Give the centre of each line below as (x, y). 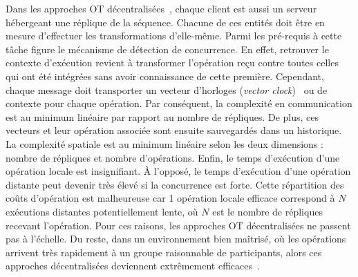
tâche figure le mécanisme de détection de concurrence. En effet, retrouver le (167, 49)
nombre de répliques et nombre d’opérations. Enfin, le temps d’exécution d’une (173, 157)
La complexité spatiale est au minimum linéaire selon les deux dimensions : (164, 143)
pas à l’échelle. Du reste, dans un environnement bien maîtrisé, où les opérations (176, 239)
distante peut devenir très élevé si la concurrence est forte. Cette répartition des (175, 184)
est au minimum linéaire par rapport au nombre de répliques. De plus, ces (162, 116)
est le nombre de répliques (267, 211)
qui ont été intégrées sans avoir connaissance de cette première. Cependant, (165, 76)
